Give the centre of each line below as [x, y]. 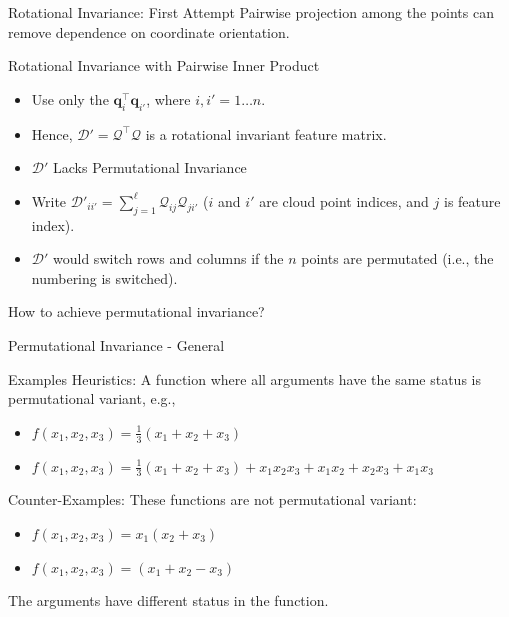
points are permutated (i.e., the [397, 258]
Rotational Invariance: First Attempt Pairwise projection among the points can [251, 12]
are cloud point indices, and [344, 200]
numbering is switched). [104, 277]
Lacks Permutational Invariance [150, 167]
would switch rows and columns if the [168, 258]
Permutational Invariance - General [116, 344]
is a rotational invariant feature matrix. [266, 133]
